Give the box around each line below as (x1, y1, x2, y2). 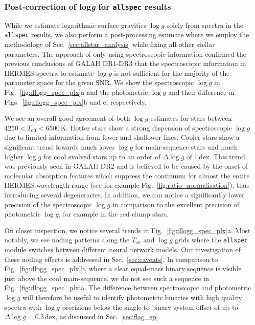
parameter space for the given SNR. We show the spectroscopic (4, 77, 194, 87)
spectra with (4, 302, 42, 312)
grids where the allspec (175, 235, 248, 245)
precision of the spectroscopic (4, 199, 93, 209)
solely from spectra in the (166, 20, 243, 30)
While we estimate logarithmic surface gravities (4, 20, 147, 30)
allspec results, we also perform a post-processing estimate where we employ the (4, 29, 249, 40)
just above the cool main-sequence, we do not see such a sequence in (4, 273, 209, 283)
